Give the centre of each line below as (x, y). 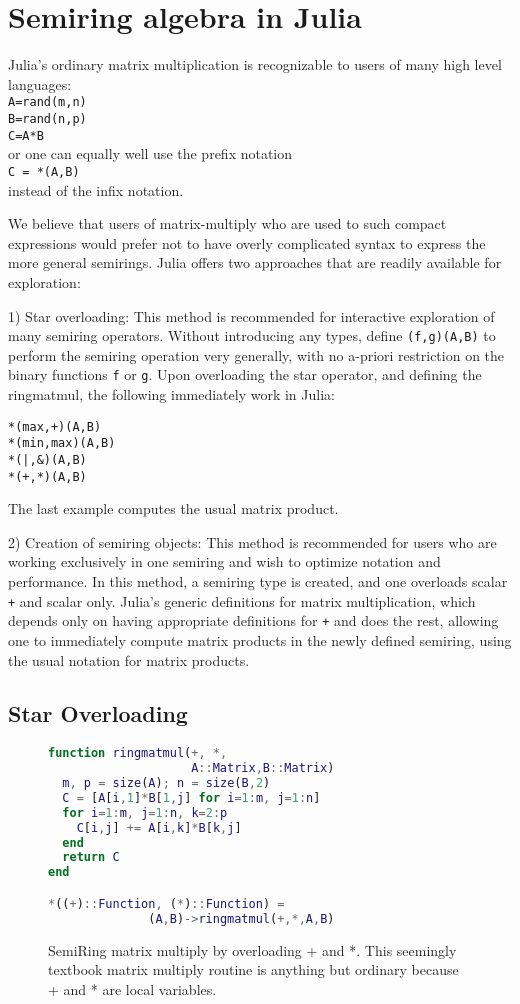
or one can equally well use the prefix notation (150, 153)
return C (91, 857)
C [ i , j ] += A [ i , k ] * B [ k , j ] (159, 827)
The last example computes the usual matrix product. (173, 508)
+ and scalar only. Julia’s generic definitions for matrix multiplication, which (242, 600)
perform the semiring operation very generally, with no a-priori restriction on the (256, 354)
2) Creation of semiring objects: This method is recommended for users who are (252, 541)
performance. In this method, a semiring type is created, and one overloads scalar (258, 581)
